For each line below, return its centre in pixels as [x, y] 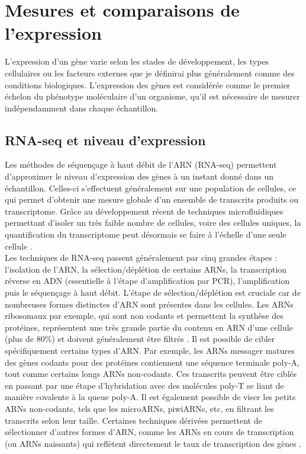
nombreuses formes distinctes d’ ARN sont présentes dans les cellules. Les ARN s [149, 304]
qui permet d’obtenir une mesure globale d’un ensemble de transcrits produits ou [152, 199]
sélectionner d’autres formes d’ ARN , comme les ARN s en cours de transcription [149, 432]
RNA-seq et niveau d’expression [105, 140]
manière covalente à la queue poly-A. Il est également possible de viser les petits [150, 397]
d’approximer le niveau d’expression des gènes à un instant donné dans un [139, 176]
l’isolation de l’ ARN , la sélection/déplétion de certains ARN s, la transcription [146, 269]
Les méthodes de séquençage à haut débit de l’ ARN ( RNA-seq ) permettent [141, 164]
